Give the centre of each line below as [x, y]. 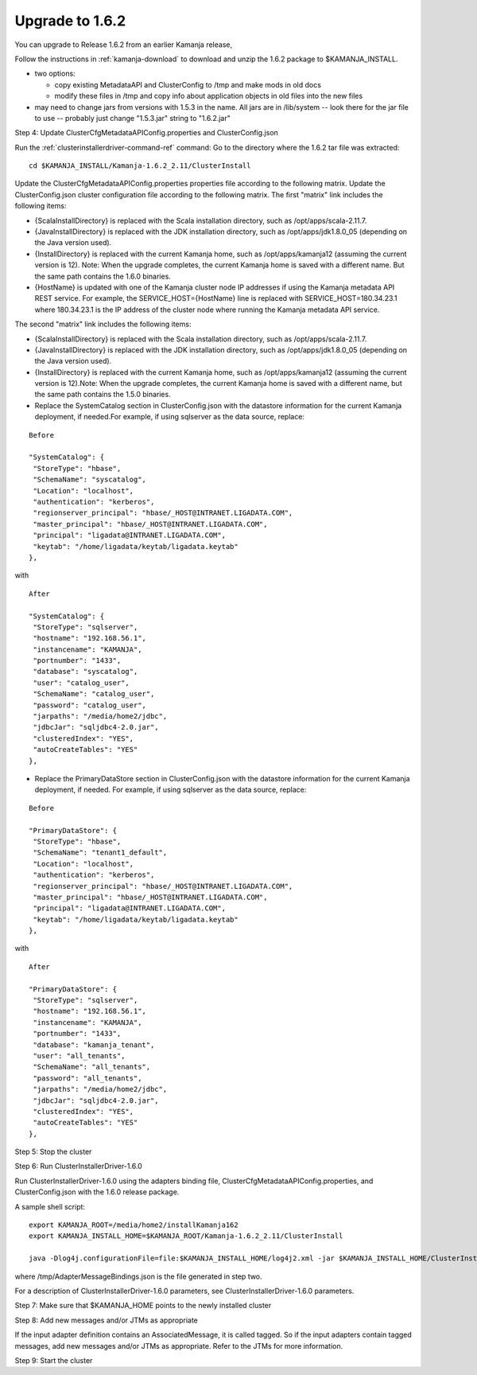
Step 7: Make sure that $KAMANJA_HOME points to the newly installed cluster [143, 1306]
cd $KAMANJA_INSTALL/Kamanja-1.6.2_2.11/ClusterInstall [140, 166]
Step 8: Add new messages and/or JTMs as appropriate [107, 1320]
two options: [55, 74]
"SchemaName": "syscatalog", [90, 480]
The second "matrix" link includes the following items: [103, 324]
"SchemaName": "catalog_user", [94, 694]
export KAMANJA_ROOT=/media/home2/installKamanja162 [134, 1225]
